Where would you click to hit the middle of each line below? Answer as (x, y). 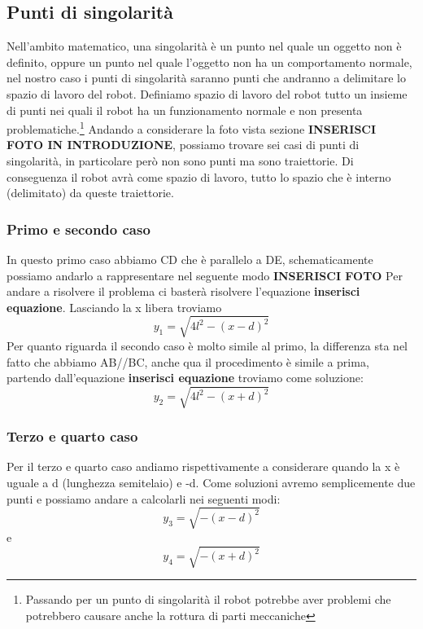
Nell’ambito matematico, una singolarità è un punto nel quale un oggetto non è (204, 46)
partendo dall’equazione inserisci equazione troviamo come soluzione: (185, 378)
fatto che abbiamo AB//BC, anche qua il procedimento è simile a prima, (188, 361)
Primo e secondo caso (78, 229)
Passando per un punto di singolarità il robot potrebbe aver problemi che (208, 598)
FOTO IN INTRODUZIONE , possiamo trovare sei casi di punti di (183, 145)
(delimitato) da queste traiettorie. (90, 193)
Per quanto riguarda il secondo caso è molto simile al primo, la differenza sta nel (207, 345)
